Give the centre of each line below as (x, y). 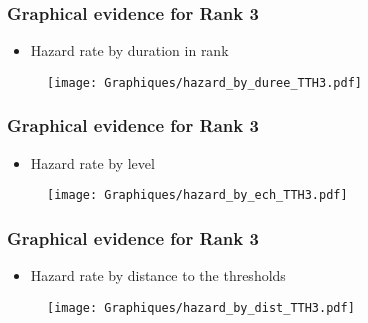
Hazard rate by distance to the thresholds (158, 275)
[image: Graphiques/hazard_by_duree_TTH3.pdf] (204, 82)
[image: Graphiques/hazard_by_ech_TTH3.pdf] (197, 195)
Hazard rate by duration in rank (129, 50)
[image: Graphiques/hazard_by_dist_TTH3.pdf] (201, 307)
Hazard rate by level (92, 162)
